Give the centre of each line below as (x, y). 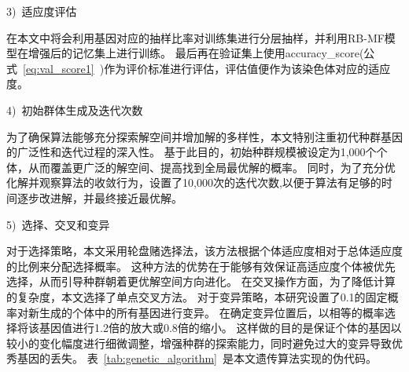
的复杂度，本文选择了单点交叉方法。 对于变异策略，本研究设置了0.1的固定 (197, 296)
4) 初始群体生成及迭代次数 (75, 109)
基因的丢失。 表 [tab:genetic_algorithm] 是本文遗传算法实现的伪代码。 (197, 358)
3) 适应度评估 (42, 11)
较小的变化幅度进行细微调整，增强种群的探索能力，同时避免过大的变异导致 (199, 343)
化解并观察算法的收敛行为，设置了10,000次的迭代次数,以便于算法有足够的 (194, 182)
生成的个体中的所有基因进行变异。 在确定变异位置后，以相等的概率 (212, 312)
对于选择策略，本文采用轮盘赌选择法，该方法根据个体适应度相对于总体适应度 (204, 251)
